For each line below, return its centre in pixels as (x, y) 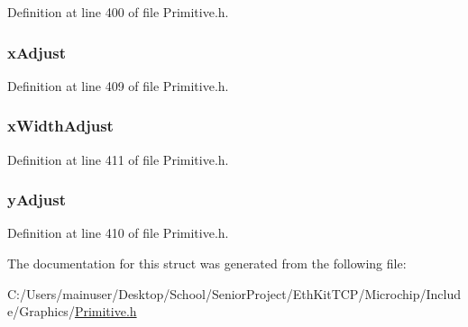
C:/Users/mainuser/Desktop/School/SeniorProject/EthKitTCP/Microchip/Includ (234, 293)
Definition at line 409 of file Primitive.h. (118, 85)
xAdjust (37, 52)
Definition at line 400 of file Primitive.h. (118, 12)
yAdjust (37, 200)
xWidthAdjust (60, 126)
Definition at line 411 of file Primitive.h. (118, 159)
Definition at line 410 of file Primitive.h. (118, 233)
